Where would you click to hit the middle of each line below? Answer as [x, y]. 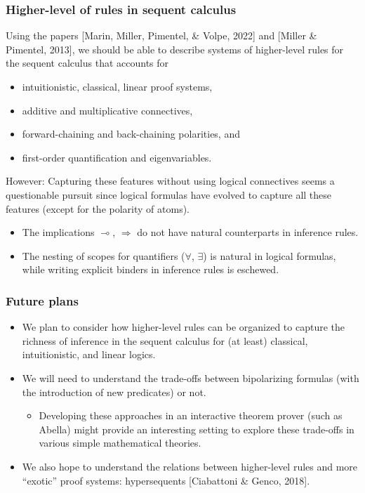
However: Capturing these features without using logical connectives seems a [170, 181]
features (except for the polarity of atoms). [98, 208]
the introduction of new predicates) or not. [114, 392]
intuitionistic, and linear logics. [89, 354]
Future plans [42, 300]
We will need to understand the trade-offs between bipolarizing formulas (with [191, 377]
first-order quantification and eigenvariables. [117, 157]
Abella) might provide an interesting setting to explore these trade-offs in [197, 429]
